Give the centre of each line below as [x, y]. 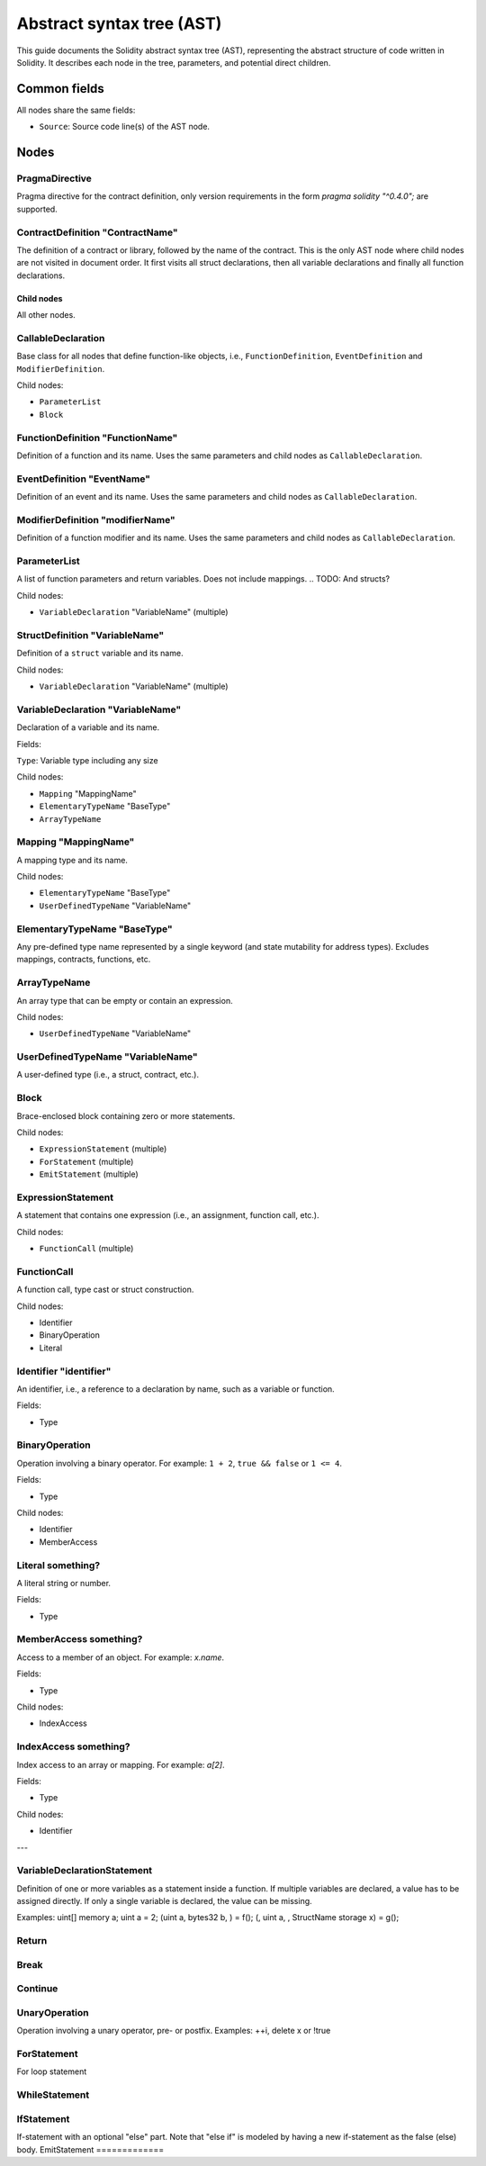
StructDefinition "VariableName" [90, 635]
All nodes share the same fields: [76, 110]
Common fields [61, 89]
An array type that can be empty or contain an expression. [125, 1000]
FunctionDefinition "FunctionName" [97, 438]
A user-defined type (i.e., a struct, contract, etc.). [108, 1075]
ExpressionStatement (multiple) [103, 1149]
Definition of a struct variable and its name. [100, 654]
